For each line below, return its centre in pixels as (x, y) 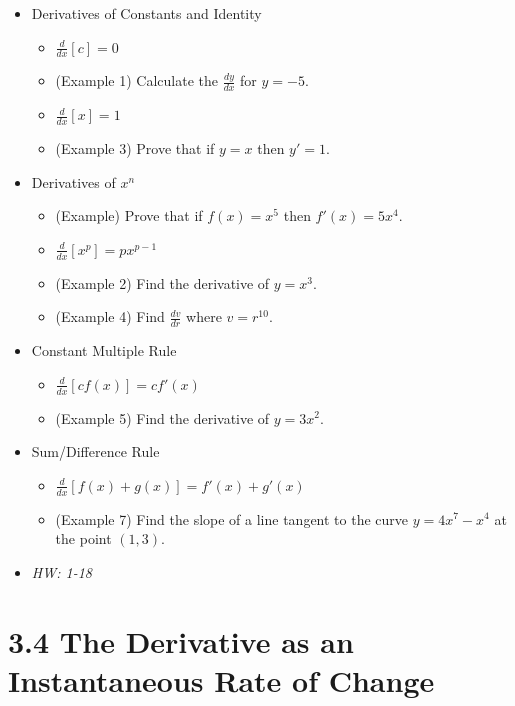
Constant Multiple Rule (104, 350)
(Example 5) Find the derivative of (162, 417)
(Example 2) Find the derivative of (162, 282)
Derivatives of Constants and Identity (146, 13)
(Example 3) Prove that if (135, 148)
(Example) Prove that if (129, 215)
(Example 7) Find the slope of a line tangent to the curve (232, 518)
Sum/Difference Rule (95, 451)
